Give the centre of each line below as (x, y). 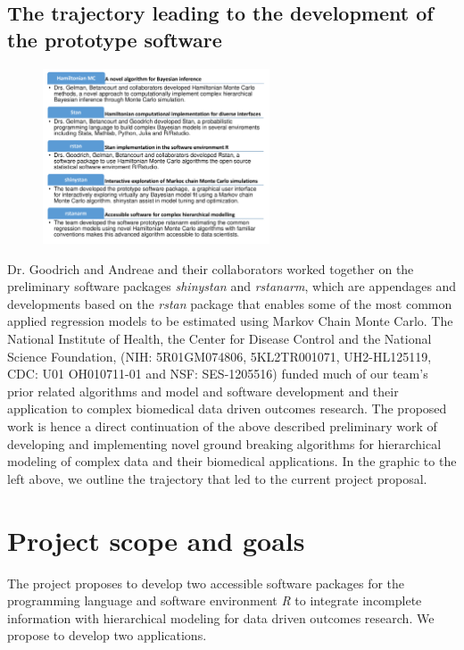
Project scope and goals (156, 540)
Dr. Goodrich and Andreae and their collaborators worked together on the (211, 268)
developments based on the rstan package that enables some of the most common (230, 303)
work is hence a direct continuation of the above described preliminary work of (222, 426)
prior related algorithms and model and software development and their (203, 391)
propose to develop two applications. (107, 635)
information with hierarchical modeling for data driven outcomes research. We (221, 617)
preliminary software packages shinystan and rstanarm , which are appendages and (232, 286)
